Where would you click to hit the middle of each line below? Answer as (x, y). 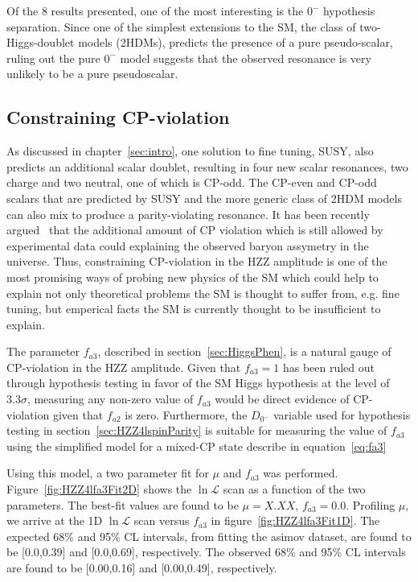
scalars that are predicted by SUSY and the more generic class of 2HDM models (204, 198)
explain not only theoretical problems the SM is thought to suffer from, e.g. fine (203, 293)
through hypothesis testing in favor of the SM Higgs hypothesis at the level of (198, 383)
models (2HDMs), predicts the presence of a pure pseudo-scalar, (236, 42)
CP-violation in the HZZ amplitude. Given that (124, 367)
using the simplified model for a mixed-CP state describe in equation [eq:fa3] (197, 446)
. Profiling (371, 504)
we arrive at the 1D (55, 520)
